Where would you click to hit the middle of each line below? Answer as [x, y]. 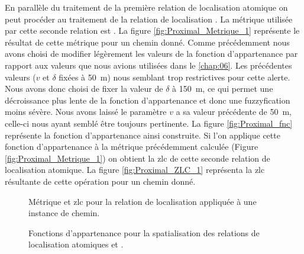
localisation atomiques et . [76, 244]
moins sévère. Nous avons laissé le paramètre [86, 112]
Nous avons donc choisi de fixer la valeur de [84, 89]
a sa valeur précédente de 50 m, [234, 112]
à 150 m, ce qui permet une [223, 89]
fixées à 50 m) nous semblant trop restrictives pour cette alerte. [174, 77]
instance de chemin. [64, 213]
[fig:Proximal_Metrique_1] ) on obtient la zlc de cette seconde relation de [138, 158]
